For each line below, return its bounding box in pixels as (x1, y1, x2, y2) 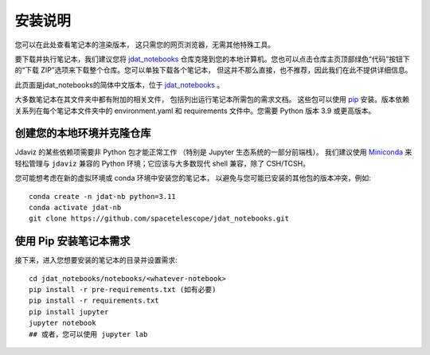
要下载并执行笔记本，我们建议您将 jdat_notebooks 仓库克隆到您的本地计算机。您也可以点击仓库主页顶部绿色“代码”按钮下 (14, 54, 410, 64)
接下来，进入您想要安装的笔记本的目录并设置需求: (14, 256, 178, 265)
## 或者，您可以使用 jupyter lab (29, 330, 148, 338)
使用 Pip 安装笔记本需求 (14, 235, 131, 248)
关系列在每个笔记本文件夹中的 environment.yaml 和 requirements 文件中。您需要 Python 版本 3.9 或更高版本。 (14, 106, 376, 115)
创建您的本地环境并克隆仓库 (14, 127, 151, 140)
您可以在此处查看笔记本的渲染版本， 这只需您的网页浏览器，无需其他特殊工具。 (14, 40, 275, 49)
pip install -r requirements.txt (29, 296, 159, 306)
